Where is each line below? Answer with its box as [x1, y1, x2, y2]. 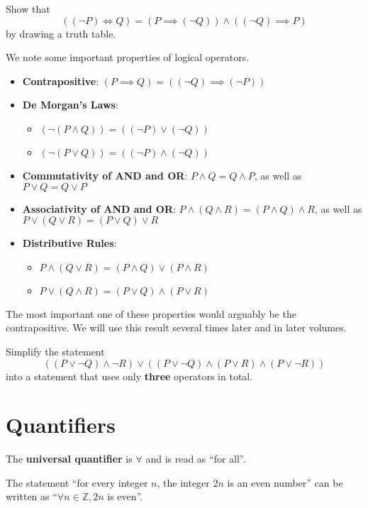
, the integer [157, 475, 210, 490]
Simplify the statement [6, 343, 105, 358]
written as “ [6, 489, 57, 504]
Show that [6, 1, 50, 16]
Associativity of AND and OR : [22, 201, 176, 216]
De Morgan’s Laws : [22, 97, 118, 112]
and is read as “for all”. [145, 451, 246, 466]
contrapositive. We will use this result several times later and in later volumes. [6, 320, 347, 335]
